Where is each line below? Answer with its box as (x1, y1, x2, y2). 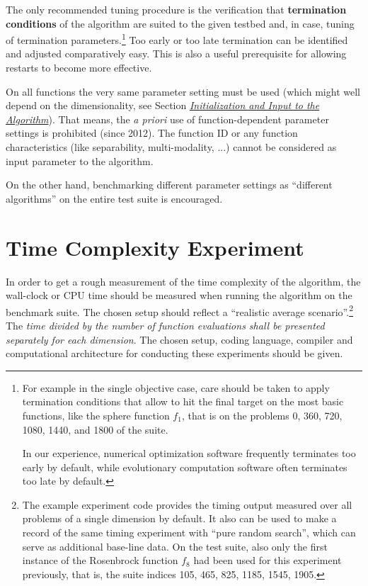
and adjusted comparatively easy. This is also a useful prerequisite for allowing (6, 46, 347, 61)
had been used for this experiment (193, 553, 342, 568)
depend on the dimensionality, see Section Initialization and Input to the (6, 98, 320, 113)
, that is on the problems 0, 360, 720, (181, 407, 343, 422)
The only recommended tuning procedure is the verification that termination (6, 2, 347, 16)
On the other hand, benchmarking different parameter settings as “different (6, 177, 333, 192)
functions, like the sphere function (22, 407, 170, 422)
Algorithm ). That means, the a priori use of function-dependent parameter (6, 111, 329, 126)
